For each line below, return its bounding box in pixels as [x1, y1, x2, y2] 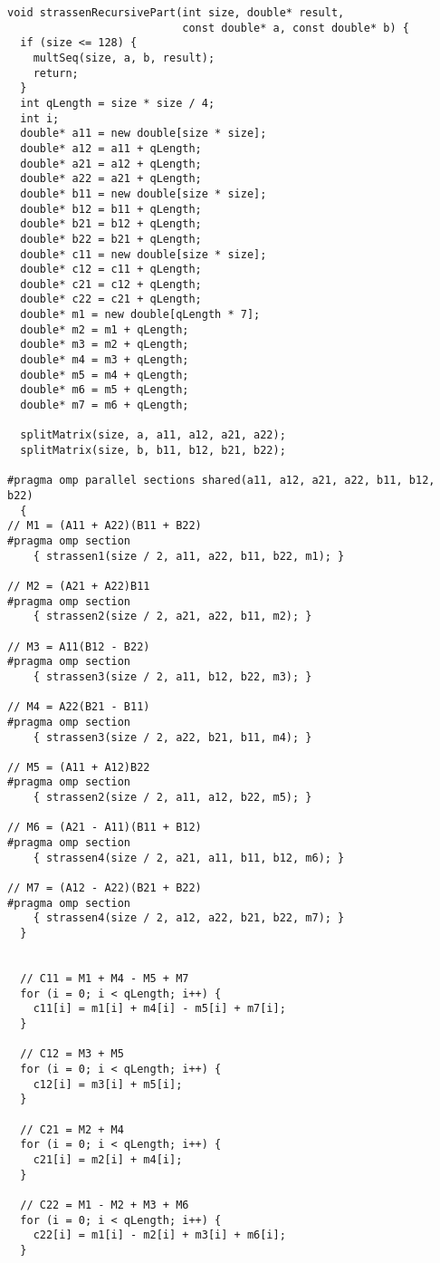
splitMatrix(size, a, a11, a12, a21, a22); [20, 429, 286, 442]
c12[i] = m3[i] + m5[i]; [33, 1077, 183, 1091]
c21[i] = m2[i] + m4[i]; [33, 1152, 183, 1166]
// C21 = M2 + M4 [20, 1123, 124, 1136]
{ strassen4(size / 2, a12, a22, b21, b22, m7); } [33, 911, 345, 925]
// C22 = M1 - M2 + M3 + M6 [20, 1198, 189, 1211]
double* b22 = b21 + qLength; [20, 232, 202, 246]
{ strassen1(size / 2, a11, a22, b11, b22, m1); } [33, 549, 345, 563]
